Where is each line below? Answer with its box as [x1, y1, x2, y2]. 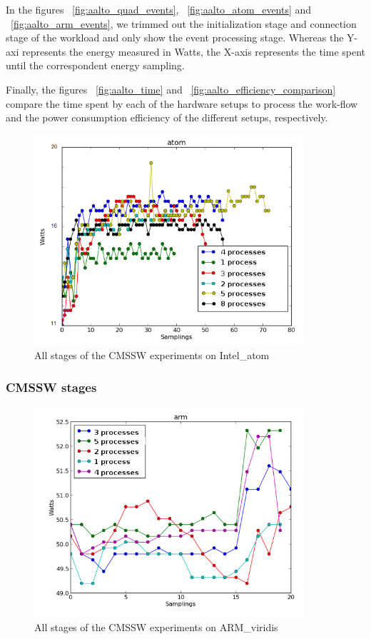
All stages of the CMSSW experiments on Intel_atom [34, 348, 270, 362]
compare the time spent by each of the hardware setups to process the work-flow [6, 96, 358, 111]
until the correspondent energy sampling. [6, 58, 185, 73]
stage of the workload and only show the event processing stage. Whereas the [6, 30, 344, 45]
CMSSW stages [6, 378, 97, 396]
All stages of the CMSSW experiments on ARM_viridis [34, 620, 278, 635]
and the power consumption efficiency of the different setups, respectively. [6, 110, 328, 125]
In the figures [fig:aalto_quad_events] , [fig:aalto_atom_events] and [6, 2, 312, 16]
